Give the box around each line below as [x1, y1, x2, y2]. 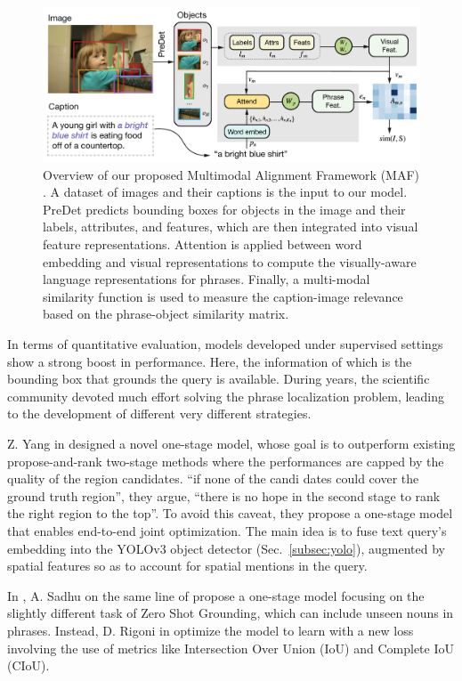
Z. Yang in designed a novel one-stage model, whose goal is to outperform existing [7, 434, 456, 452]
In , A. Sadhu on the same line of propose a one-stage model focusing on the [7, 586, 425, 604]
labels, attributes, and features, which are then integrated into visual [43, 217, 418, 236]
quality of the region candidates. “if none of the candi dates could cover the [7, 469, 419, 488]
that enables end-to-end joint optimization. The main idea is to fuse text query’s [7, 521, 447, 539]
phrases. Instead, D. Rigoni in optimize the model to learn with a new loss [7, 620, 414, 639]
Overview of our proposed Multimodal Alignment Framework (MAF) [43, 165, 420, 183]
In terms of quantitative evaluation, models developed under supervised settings [7, 335, 443, 353]
